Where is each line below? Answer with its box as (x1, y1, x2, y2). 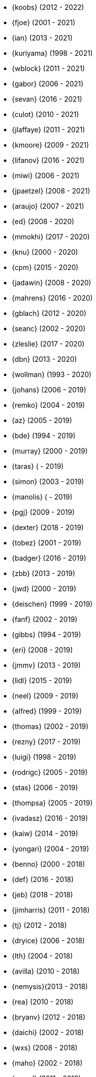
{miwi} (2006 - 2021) (12, 171, 80, 180)
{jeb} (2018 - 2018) (12, 890, 73, 899)
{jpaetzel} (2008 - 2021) (12, 187, 91, 195)
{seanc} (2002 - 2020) (12, 324, 86, 333)
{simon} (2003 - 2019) (12, 477, 84, 486)
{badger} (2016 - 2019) (12, 554, 87, 562)
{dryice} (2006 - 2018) (12, 936, 85, 945)
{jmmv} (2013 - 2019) (12, 661, 81, 669)
